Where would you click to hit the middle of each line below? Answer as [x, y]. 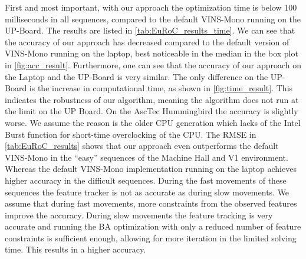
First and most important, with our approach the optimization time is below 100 [151, 7]
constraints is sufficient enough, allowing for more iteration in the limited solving [151, 238]
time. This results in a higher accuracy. [75, 249]
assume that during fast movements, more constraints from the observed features [151, 203]
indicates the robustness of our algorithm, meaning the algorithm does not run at [152, 99]
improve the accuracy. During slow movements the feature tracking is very [139, 215]
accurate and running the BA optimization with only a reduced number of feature [153, 226]
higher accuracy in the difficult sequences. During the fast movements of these [146, 180]
